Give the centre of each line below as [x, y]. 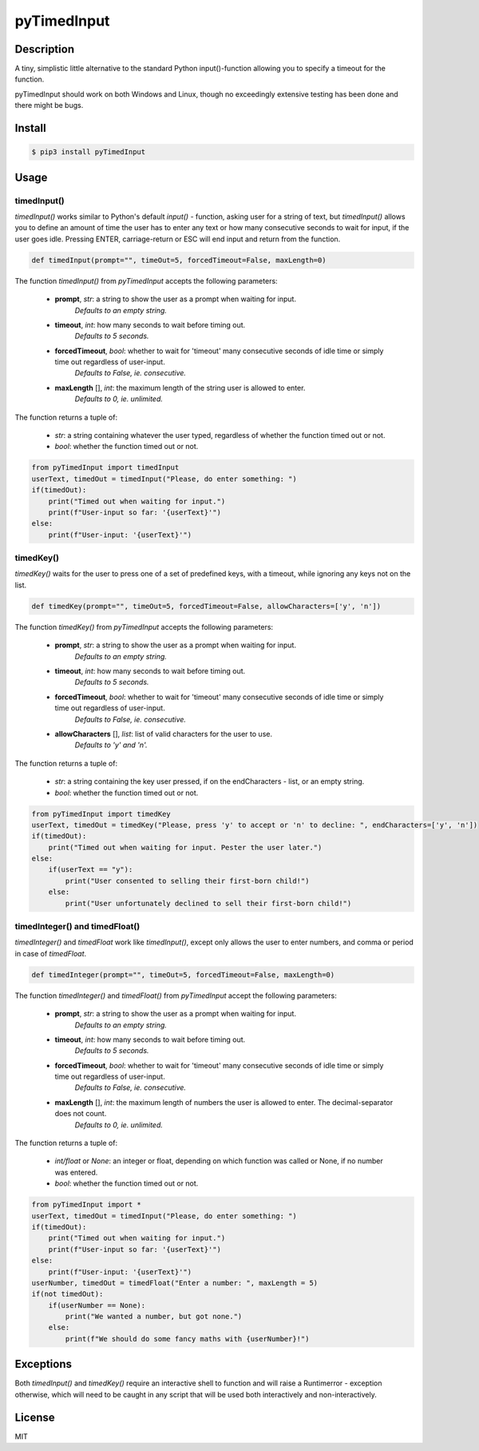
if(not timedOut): [67, 1294]
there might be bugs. [49, 105]
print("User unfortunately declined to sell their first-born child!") [208, 903]
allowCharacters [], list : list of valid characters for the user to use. [164, 733]
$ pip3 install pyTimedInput [89, 152]
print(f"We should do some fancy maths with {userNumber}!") [187, 1339]
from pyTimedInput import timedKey [101, 814]
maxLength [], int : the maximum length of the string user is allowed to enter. [180, 388]
